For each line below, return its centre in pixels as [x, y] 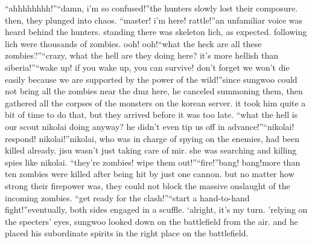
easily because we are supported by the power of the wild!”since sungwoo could [151, 79]
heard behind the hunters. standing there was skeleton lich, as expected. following [156, 32]
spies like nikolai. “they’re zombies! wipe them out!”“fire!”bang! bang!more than [153, 162]
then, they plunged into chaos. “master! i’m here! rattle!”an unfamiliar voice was [154, 20]
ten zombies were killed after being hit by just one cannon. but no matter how [150, 174]
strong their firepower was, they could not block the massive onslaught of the [148, 185]
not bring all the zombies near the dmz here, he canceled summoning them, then [154, 91]
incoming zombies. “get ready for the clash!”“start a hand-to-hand [127, 197]
